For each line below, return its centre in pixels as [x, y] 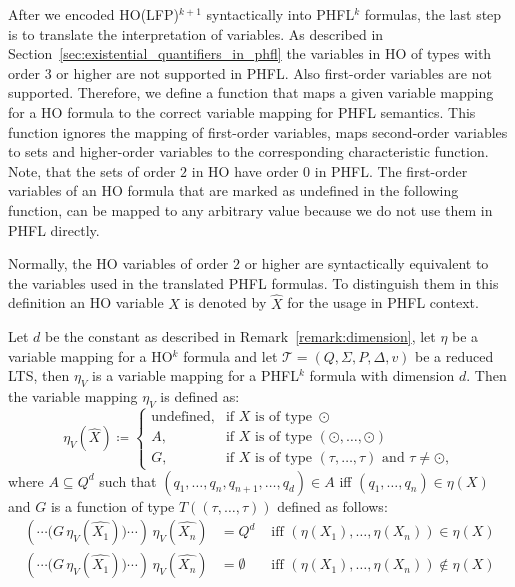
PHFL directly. [54, 229]
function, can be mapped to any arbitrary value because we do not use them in [250, 209]
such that [128, 480]
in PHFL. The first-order [391, 170]
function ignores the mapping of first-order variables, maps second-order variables [258, 131]
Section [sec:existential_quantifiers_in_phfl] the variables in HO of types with [250, 53]
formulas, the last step [433, 14]
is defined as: [200, 396]
